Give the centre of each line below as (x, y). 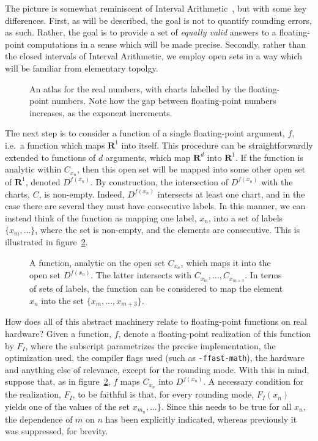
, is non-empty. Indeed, (82, 194)
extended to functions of (50, 157)
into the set (63, 300)
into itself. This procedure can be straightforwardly (217, 145)
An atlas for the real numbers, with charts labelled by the (138, 88)
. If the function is (269, 157)
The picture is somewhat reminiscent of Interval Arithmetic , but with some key (156, 8)
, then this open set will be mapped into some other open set (191, 169)
